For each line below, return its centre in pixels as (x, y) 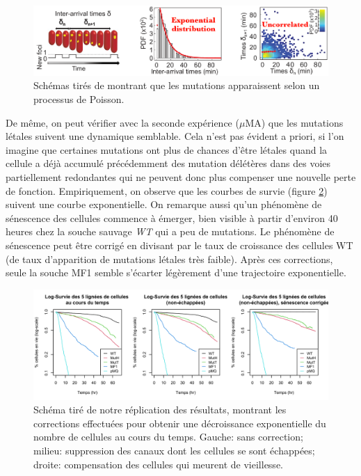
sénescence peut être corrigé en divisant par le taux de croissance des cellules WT (179, 245)
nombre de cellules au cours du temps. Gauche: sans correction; (168, 437)
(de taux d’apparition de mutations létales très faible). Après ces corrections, (169, 259)
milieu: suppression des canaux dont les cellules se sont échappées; (174, 451)
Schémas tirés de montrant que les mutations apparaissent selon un (177, 85)
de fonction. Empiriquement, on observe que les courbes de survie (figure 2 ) (167, 190)
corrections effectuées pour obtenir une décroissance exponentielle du (180, 423)
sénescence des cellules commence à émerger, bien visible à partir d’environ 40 (172, 217)
